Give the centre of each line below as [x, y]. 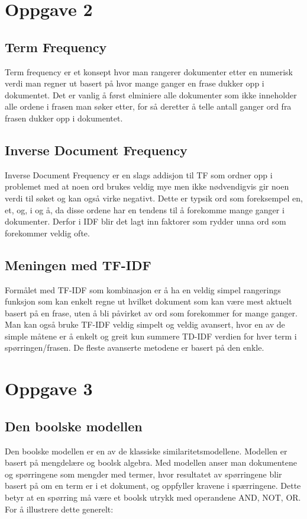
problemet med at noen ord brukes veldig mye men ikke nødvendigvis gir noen [147, 186]
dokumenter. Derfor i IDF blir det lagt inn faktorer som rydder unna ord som [146, 221]
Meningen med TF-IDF [78, 265]
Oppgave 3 [49, 388]
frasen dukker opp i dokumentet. [64, 118]
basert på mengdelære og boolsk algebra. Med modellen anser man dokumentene [151, 462]
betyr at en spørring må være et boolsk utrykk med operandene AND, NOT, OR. [153, 497]
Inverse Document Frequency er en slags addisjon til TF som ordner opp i [139, 174]
